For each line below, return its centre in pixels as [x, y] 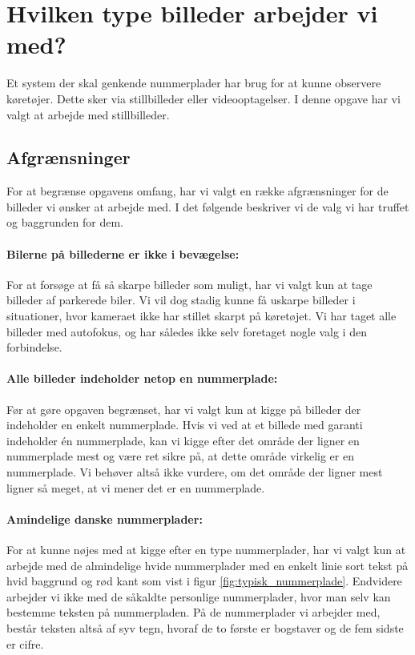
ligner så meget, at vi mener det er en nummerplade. [136, 487]
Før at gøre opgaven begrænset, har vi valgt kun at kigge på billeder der [184, 409]
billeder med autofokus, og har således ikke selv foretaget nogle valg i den [187, 331]
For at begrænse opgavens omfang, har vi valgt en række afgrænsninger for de [197, 191]
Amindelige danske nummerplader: [105, 518]
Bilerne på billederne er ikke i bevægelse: [123, 253]
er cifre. [25, 643]
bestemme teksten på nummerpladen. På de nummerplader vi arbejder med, [193, 612]
